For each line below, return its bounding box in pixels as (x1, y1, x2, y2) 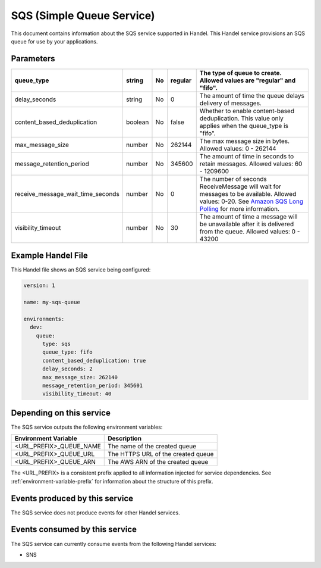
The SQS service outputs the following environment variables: (11, 423, 163, 430)
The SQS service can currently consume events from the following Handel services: (11, 540, 217, 547)
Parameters (11, 54, 55, 64)
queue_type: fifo (42, 349, 93, 355)
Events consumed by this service (11, 525, 137, 535)
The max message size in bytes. (199, 137, 290, 145)
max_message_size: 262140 (42, 374, 118, 380)
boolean (125, 118, 149, 126)
